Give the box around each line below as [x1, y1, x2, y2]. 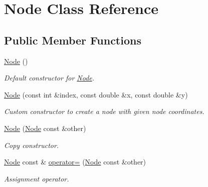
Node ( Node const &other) [4, 122, 86, 133]
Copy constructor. [4, 139, 59, 150]
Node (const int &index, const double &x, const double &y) [4, 89, 188, 99]
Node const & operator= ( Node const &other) [4, 156, 146, 167]
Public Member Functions [4, 32, 141, 47]
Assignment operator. [4, 173, 69, 183]
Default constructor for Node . [4, 72, 95, 83]
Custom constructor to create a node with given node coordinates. [4, 106, 204, 116]
